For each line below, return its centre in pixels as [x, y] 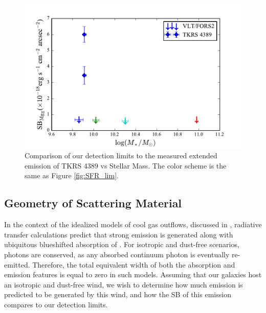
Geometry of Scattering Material [93, 203]
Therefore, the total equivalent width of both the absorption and [134, 264]
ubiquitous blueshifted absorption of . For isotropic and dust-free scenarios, [122, 244]
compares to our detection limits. [56, 304]
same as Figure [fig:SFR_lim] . [72, 175]
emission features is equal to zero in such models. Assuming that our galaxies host [133, 274]
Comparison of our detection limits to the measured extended [121, 155]
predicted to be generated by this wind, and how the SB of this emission [118, 294]
